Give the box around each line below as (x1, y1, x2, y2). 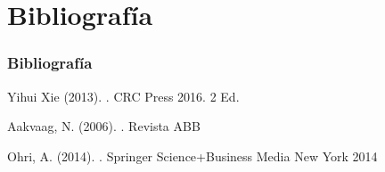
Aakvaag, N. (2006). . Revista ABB (7, 117, 201, 135)
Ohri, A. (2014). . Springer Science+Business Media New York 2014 (7, 146, 378, 165)
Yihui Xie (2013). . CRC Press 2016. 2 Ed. (7, 86, 240, 105)
